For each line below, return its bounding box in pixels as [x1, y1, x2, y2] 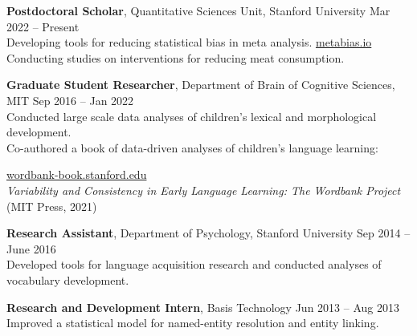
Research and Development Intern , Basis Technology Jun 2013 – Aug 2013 [6, 298, 399, 315]
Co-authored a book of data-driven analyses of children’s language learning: [6, 139, 378, 156]
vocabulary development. [6, 271, 129, 288]
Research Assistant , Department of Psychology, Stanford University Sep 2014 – [6, 225, 411, 241]
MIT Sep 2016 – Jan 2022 [6, 91, 134, 108]
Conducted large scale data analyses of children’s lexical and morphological [6, 107, 377, 124]
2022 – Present [6, 18, 80, 34]
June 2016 [6, 240, 56, 257]
